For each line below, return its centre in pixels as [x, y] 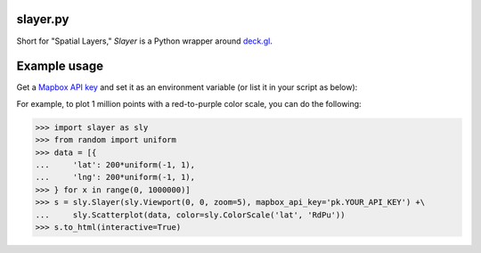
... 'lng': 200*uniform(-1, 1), [115, 177]
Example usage [60, 66]
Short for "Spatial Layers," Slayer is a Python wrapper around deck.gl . [145, 41]
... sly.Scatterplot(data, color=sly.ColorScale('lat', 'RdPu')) [190, 215]
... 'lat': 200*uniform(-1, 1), [115, 164]
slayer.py [43, 19]
